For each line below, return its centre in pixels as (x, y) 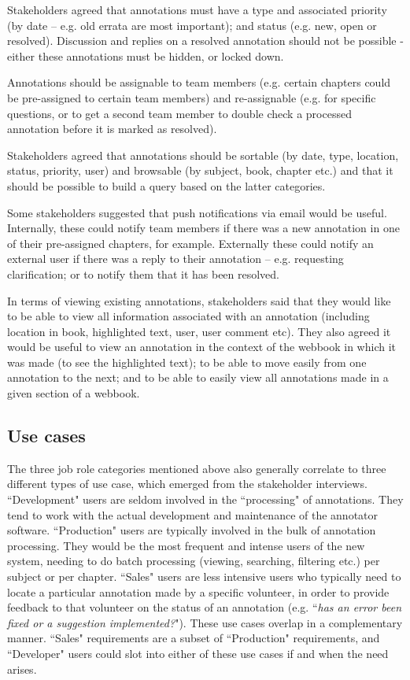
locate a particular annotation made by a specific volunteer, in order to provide (198, 591)
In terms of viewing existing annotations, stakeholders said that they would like (199, 300)
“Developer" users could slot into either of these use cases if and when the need (198, 653)
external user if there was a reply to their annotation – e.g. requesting (175, 259)
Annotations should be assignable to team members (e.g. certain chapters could (199, 82)
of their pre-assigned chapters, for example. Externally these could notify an (190, 243)
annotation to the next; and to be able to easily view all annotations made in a (198, 377)
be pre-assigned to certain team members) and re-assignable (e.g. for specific (192, 97)
